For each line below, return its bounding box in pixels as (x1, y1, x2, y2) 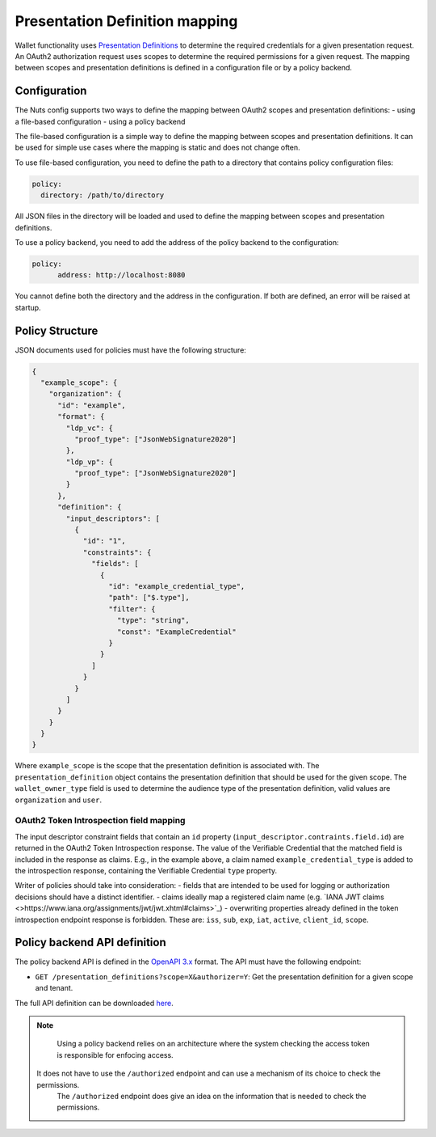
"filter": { (108, 604, 157, 614)
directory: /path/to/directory (40, 191, 165, 200)
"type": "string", (117, 615, 190, 625)
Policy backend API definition (15, 936, 167, 949)
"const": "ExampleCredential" (117, 627, 237, 636)
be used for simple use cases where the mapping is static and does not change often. (15, 142, 300, 153)
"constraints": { (82, 547, 152, 557)
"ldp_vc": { (65, 423, 113, 433)
